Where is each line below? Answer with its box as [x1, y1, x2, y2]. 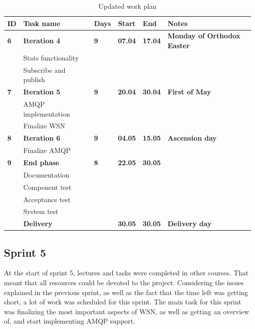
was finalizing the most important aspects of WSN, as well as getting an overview [4, 306, 249, 316]
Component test [23, 181, 72, 192]
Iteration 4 [23, 35, 60, 46]
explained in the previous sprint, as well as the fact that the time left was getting [4, 287, 248, 297]
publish [23, 74, 45, 85]
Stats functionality [23, 52, 79, 62]
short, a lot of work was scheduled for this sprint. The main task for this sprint [4, 297, 241, 307]
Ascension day [167, 133, 217, 143]
